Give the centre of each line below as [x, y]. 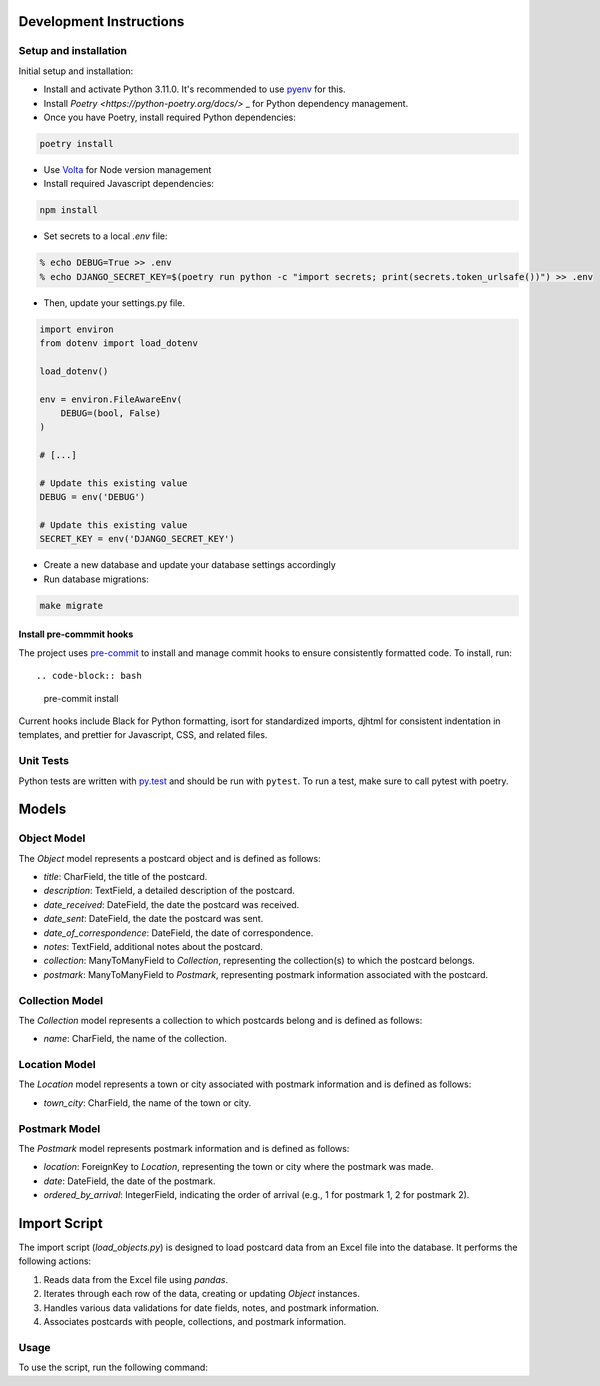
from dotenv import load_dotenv [119, 343]
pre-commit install [81, 698]
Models [42, 809]
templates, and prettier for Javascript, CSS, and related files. [143, 735]
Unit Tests [44, 761]
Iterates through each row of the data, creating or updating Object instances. [201, 1294]
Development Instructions [101, 21]
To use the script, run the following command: [113, 1367]
